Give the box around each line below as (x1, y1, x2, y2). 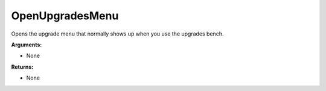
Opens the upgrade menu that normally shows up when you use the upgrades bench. (11, 30, 224, 37)
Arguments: (11, 41, 42, 48)
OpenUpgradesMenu (11, 9, 119, 22)
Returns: (11, 63, 34, 71)
